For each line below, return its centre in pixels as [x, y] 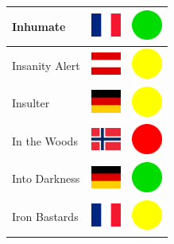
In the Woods [45, 140]
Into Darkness [46, 178]
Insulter [31, 103]
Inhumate [39, 26]
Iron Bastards [45, 217]
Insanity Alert [46, 65]
